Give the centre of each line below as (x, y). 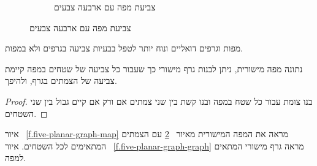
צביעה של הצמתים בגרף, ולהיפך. (61, 81)
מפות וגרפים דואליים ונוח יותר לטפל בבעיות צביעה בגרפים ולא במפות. (124, 48)
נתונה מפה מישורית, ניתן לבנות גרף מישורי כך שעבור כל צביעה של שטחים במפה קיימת (154, 68)
